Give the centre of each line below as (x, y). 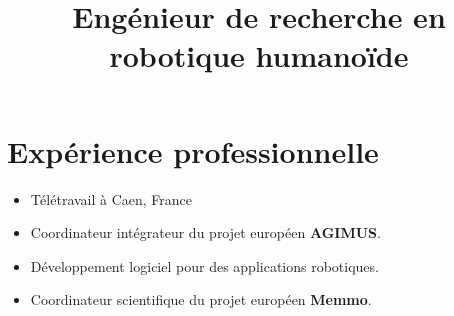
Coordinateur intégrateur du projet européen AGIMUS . (205, 232)
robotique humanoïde (259, 55)
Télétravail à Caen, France (111, 198)
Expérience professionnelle (193, 150)
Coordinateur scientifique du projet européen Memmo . (201, 299)
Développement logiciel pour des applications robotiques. (204, 265)
